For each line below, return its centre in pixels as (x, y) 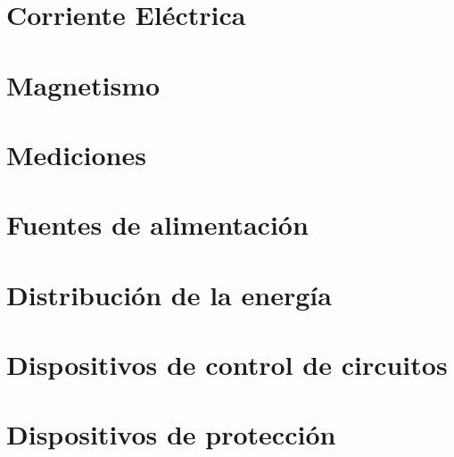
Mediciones (76, 154)
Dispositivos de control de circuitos (227, 365)
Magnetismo (83, 84)
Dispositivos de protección (171, 434)
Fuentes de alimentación (157, 224)
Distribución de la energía (169, 294)
